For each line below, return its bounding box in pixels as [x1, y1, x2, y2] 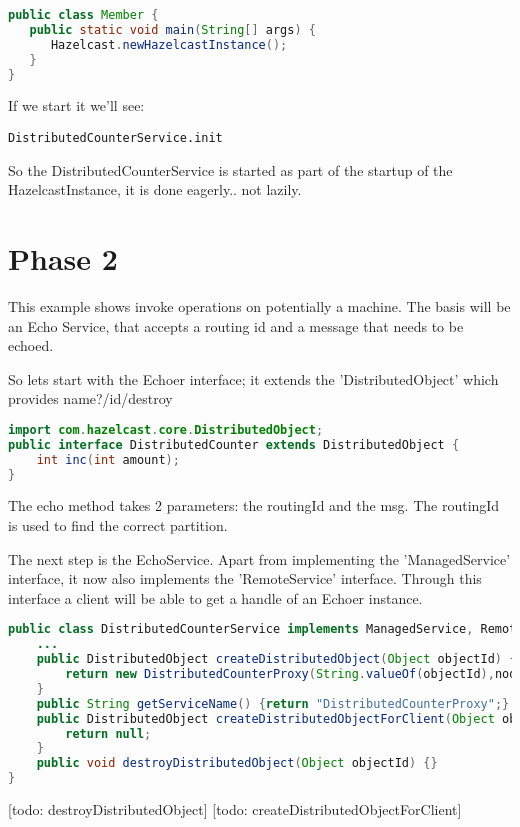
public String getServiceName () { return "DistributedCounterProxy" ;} [36, 696, 510, 711]
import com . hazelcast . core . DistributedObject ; [8, 422, 324, 437]
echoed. [8, 335, 54, 356]
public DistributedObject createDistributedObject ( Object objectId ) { [36, 652, 517, 667]
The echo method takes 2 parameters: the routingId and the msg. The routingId [8, 495, 500, 516]
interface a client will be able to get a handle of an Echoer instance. [8, 587, 423, 608]
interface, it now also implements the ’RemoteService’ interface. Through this [8, 568, 482, 589]
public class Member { [8, 8, 159, 22]
